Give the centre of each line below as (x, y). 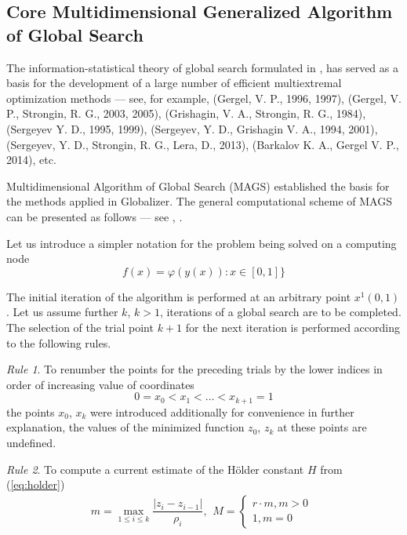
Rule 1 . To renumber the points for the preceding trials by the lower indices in (194, 369)
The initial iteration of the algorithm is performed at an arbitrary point (179, 296)
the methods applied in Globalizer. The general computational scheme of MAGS (199, 201)
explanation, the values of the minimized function (125, 427)
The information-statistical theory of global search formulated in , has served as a (202, 67)
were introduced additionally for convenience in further (222, 411)
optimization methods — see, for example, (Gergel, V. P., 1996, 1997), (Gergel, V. (204, 98)
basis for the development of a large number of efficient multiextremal (174, 83)
